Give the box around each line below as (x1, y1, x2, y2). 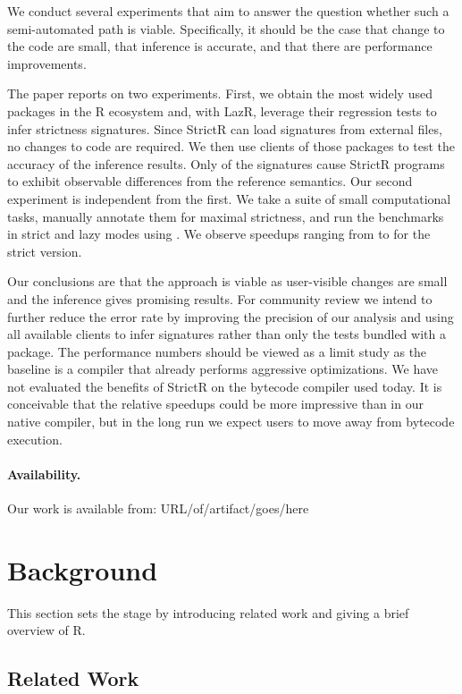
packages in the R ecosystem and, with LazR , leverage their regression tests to (7, 101, 437, 120)
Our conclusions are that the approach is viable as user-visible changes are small (7, 272, 448, 291)
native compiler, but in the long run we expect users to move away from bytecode (7, 412, 455, 431)
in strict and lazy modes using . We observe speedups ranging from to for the (7, 224, 431, 243)
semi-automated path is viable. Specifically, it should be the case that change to (7, 19, 445, 38)
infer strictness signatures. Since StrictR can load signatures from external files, (7, 119, 442, 138)
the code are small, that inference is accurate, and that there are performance (7, 37, 433, 55)
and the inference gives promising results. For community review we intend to (7, 289, 433, 308)
